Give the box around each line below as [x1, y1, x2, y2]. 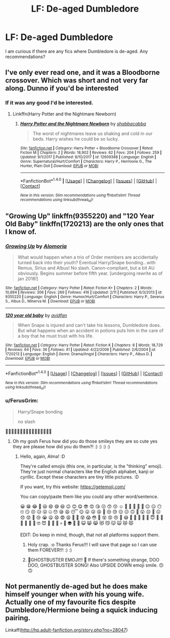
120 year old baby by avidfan [5, 312, 67, 319]
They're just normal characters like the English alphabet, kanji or [20, 469, 154, 475]
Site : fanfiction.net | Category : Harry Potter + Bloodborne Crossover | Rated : [20, 145, 153, 151]
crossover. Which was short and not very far [5, 76, 148, 85]
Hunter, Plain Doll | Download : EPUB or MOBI [20, 163, 99, 168]
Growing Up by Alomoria [5, 242, 67, 249]
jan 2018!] [17, 276, 39, 282]
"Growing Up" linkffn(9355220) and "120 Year [5, 212, 154, 220]
